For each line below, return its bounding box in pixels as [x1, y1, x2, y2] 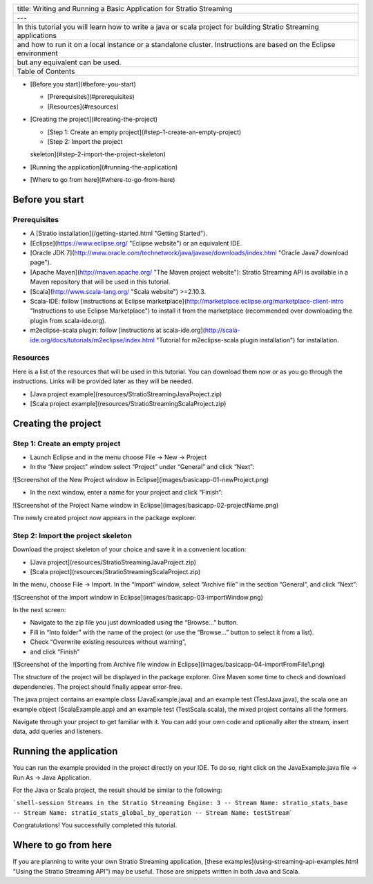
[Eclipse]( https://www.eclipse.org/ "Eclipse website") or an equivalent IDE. [30, 239, 242, 247]
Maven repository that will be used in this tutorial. [30, 277, 171, 286]
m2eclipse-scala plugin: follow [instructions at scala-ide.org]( [30, 326, 205, 335]
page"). [30, 258, 52, 266]
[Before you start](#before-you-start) [30, 80, 136, 88]
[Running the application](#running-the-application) [30, 163, 178, 171]
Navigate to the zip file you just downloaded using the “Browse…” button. [30, 618, 238, 627]
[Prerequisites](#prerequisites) [47, 93, 135, 101]
